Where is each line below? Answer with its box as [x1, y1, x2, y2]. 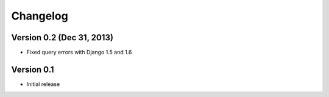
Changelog [11, 9, 68, 23]
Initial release [26, 80, 60, 88]
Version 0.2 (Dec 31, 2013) [11, 32, 114, 43]
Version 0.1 [11, 64, 54, 74]
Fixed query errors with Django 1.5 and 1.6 [26, 49, 132, 56]
